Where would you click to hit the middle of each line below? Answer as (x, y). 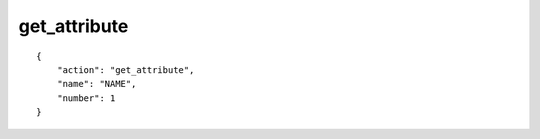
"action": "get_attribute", (125, 69)
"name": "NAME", (96, 84)
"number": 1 (86, 98)
